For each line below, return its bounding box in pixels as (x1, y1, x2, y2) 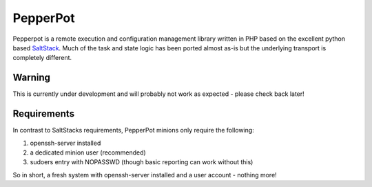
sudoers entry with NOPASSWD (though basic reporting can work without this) (30, 158, 254, 166)
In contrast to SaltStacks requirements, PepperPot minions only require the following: (12, 126, 254, 135)
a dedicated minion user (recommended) (30, 148, 146, 157)
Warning (12, 72, 51, 83)
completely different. (12, 54, 72, 62)
